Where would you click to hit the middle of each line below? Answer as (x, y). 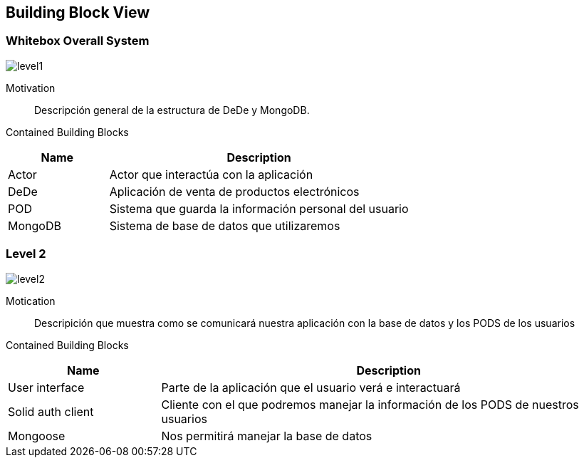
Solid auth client (51, 411)
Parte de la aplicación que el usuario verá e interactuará (311, 387)
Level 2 (26, 254)
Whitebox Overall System (78, 41)
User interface (46, 387)
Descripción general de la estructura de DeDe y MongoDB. (172, 110)
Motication (31, 301)
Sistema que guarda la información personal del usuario (259, 208)
